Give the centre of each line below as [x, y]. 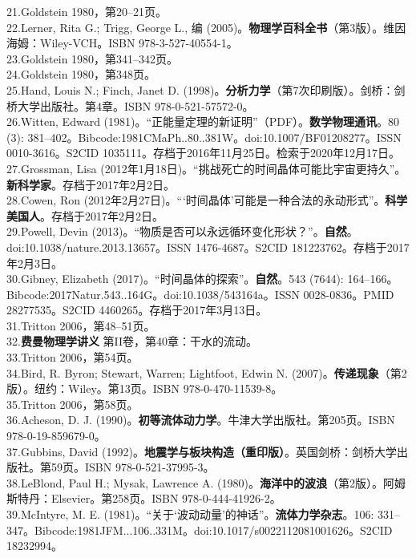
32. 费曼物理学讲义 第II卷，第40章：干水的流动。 [132, 341]
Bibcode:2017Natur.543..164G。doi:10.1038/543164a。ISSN [153, 294]
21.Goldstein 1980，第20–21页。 [87, 11]
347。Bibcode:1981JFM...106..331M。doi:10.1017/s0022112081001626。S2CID [200, 530]
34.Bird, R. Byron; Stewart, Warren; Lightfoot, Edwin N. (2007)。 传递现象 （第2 [207, 372]
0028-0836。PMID [349, 294]
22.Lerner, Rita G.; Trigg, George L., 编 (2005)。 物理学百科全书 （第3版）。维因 [206, 27]
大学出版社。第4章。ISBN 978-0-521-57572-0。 [135, 105]
